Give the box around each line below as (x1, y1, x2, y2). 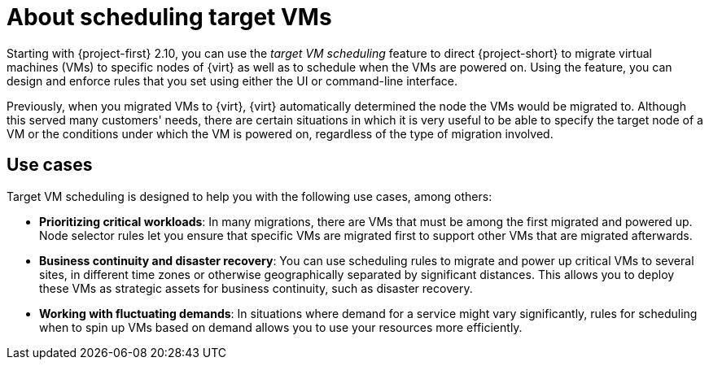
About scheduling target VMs (7, 3, 332, 31)
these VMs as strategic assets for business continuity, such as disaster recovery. (39, 281, 473, 295)
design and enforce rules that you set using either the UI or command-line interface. (7, 73, 457, 88)
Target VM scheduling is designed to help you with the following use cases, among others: (7, 189, 492, 203)
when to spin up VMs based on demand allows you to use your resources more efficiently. (39, 320, 523, 334)
